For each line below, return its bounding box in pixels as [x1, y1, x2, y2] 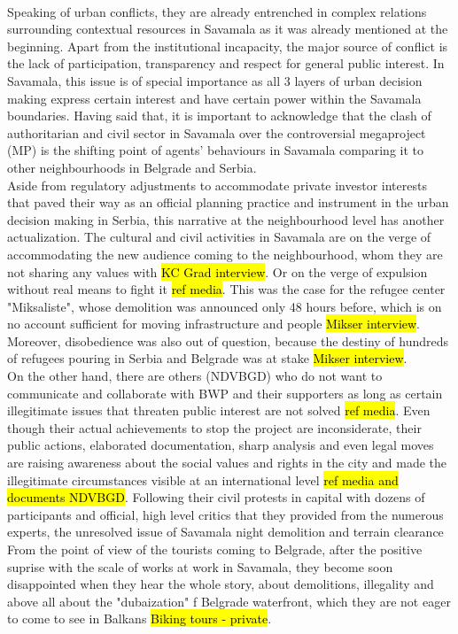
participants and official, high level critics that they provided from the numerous [7, 505, 444, 523]
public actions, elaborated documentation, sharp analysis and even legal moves [7, 436, 434, 454]
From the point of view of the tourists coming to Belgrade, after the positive [7, 540, 423, 558]
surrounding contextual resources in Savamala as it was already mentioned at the [7, 19, 448, 38]
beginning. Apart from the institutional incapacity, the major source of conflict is [7, 36, 448, 55]
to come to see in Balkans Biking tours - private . [7, 609, 272, 628]
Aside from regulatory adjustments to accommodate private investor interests [7, 175, 427, 194]
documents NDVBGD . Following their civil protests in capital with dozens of [7, 488, 425, 506]
